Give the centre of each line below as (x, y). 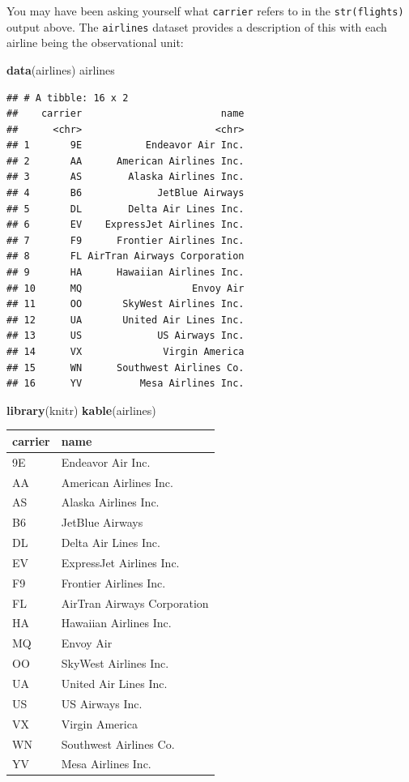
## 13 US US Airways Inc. (126, 336)
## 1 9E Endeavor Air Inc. (126, 145)
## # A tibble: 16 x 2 (68, 98)
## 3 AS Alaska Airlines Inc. (126, 177)
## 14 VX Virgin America (126, 352)
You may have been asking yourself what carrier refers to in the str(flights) (205, 11)
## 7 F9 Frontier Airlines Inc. (126, 240)
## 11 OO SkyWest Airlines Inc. (126, 304)
